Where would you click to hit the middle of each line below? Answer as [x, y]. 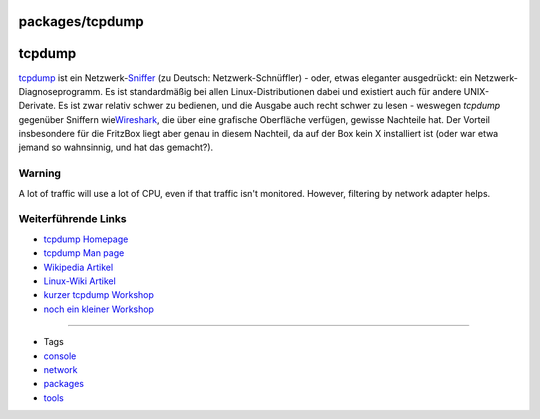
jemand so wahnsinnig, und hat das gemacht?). [116, 147]
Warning [40, 173]
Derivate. [37, 106]
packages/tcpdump [81, 21]
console [60, 356]
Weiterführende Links [72, 219]
